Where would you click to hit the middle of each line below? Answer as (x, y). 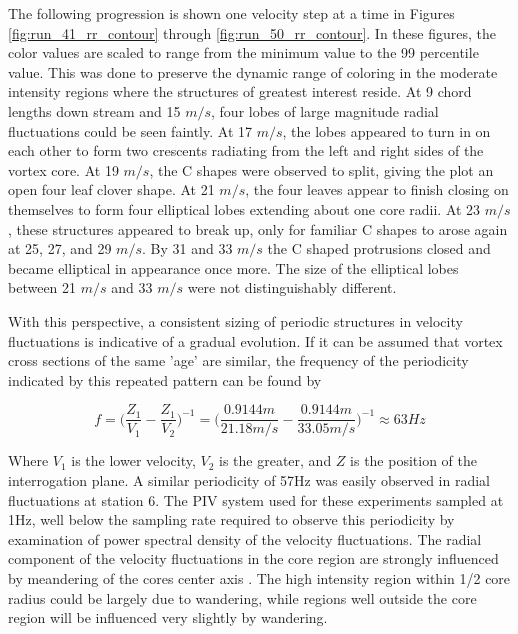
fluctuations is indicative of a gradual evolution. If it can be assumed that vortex (255, 340)
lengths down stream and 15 (94, 110)
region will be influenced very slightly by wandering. (168, 617)
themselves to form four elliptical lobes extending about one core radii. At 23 (244, 208)
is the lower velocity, (133, 460)
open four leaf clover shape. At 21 (111, 189)
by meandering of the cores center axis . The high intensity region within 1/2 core (259, 577)
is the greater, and (275, 460)
